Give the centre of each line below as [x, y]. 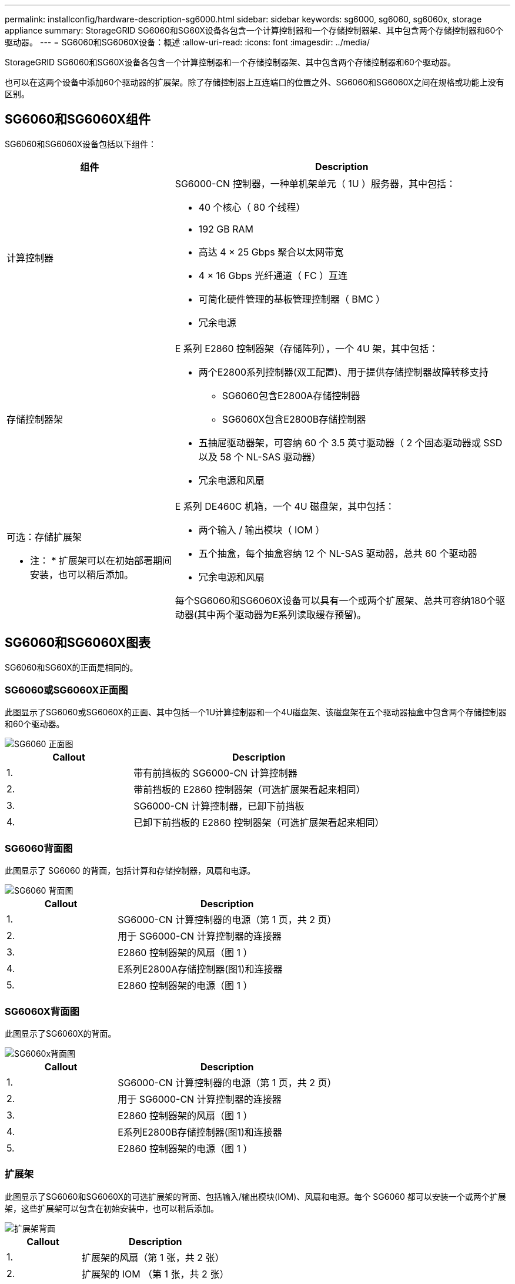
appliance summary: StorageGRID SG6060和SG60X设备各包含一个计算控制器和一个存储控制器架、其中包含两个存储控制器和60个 [254, 30]
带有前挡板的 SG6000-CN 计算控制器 [215, 773]
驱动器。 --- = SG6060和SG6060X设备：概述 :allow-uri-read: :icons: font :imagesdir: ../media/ [187, 42]
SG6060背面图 [39, 848]
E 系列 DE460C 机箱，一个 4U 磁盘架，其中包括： [285, 506]
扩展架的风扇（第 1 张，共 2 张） [153, 1257]
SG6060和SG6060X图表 [78, 643]
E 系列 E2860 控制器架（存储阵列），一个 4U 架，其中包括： [307, 348]
